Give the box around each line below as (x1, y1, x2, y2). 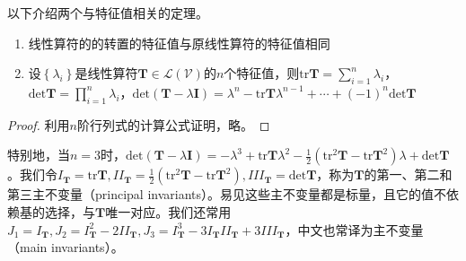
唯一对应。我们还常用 (105, 202, 232, 221)
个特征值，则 (224, 64, 300, 83)
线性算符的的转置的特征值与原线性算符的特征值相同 (28, 33, 330, 52)
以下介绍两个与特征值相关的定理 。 (7, 4, 208, 22)
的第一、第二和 (364, 165, 453, 184)
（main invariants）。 (7, 238, 124, 257)
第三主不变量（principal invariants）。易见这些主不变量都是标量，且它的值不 (7, 185, 447, 204)
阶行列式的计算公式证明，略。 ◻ (76, 115, 270, 134)
